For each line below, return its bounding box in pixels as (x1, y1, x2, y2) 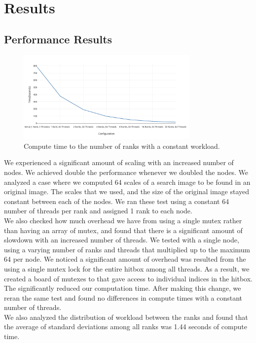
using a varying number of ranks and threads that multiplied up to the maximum (4, 244, 250, 254)
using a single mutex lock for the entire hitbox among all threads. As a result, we (4, 263, 250, 274)
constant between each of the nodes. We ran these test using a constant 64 (4, 196, 229, 206)
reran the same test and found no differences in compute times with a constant (4, 292, 243, 303)
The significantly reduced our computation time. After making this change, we (4, 283, 241, 293)
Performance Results (4, 31, 112, 46)
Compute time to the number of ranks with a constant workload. (24, 140, 220, 151)
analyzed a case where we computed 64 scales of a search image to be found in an (4, 176, 251, 187)
